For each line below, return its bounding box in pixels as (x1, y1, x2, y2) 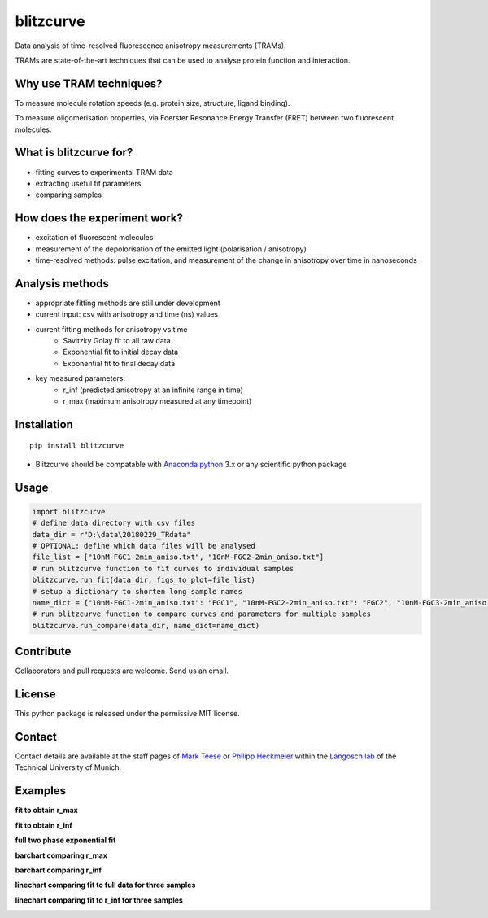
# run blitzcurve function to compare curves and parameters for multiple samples (32, 610, 372, 619)
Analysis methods (15, 277, 110, 291)
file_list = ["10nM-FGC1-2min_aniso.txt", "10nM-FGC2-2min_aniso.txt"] (32, 553, 325, 562)
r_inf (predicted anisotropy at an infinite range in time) (63, 385, 244, 395)
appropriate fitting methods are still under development (35, 298, 221, 308)
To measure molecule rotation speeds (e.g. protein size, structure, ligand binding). (15, 98, 290, 107)
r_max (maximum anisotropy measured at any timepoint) (63, 396, 252, 406)
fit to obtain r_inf (15, 820, 73, 830)
